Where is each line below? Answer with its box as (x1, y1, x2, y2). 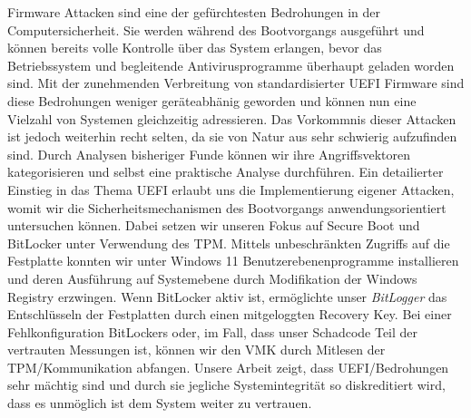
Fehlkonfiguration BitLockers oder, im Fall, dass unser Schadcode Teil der (7, 322, 418, 341)
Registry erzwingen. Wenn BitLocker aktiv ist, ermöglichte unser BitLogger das (7, 287, 447, 306)
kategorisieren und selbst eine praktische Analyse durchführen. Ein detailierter (7, 162, 444, 181)
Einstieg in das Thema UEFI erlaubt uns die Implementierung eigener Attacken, (7, 180, 455, 199)
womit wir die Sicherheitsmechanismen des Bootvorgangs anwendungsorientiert (7, 198, 446, 217)
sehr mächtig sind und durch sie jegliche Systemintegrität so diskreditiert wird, (7, 375, 446, 394)
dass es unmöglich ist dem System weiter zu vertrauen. (7, 394, 312, 413)
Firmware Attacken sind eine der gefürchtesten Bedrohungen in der (7, 3, 381, 21)
